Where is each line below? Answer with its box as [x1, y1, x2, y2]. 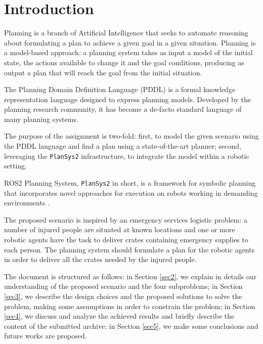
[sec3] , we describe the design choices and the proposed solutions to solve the [4, 290, 242, 301]
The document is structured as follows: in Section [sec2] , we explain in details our [4, 271, 257, 281]
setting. [4, 160, 27, 171]
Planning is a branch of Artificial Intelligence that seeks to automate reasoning [4, 27, 248, 38]
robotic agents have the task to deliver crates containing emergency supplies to [4, 234, 248, 244]
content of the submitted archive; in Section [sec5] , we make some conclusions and [4, 320, 258, 331]
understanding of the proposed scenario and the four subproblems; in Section [4, 281, 243, 291]
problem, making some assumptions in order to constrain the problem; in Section [4, 300, 255, 311]
